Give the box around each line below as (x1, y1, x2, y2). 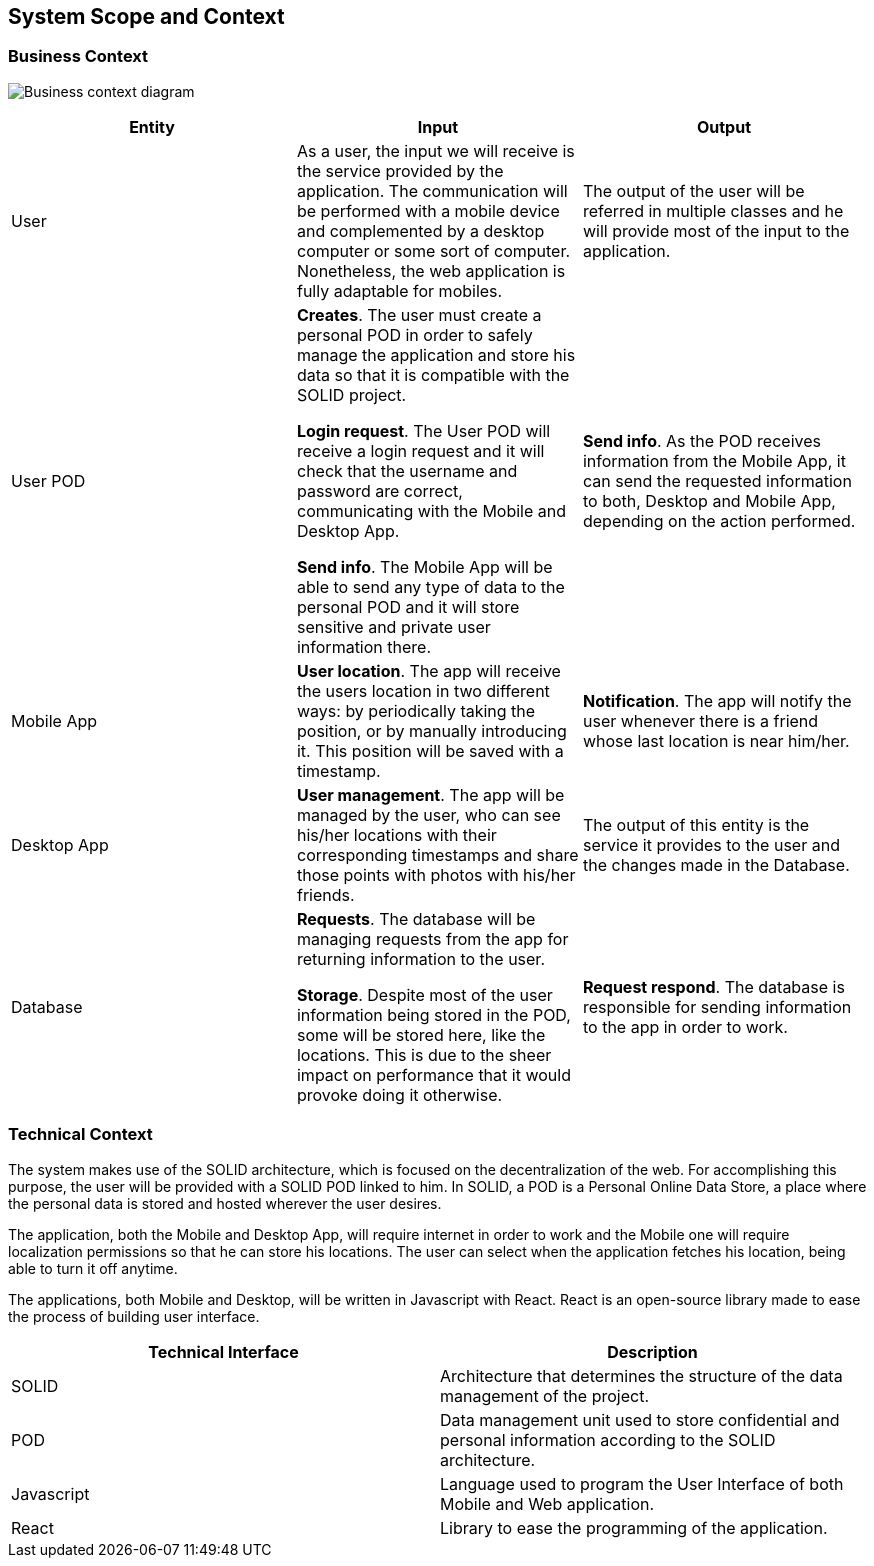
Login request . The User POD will (296, 420, 551, 441)
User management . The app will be (296, 784, 565, 805)
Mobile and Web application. (440, 1493, 655, 1514)
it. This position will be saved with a (296, 740, 564, 761)
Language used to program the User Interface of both (440, 1473, 844, 1494)
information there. (296, 636, 432, 657)
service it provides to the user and (582, 834, 840, 855)
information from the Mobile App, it (582, 450, 846, 471)
